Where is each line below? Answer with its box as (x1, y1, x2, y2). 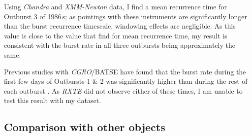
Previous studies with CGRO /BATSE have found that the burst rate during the (4, 66, 246, 76)
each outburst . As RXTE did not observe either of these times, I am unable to (4, 85, 243, 96)
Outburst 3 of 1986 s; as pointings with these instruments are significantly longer (4, 11, 247, 21)
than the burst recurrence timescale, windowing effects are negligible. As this (4, 21, 236, 31)
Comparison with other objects (4, 119, 165, 135)
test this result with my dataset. (4, 95, 101, 105)
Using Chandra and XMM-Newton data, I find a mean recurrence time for (4, 1, 227, 11)
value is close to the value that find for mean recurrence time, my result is (4, 30, 227, 40)
